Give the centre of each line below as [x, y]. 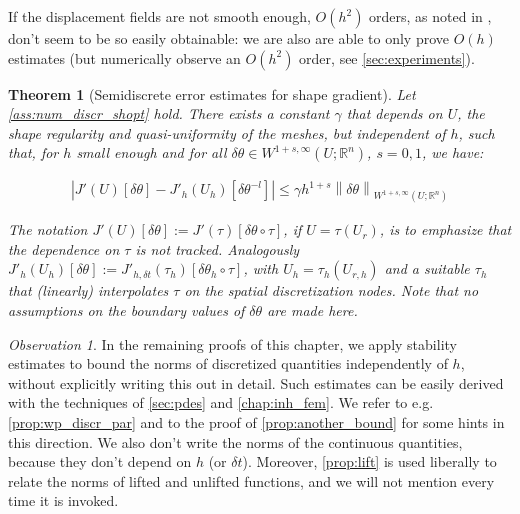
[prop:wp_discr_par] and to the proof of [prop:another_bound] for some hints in [256, 421]
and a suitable [427, 268]
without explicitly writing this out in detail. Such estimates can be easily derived [256, 382]
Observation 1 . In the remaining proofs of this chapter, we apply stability [232, 343]
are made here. [312, 310]
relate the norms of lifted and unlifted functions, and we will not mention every [251, 480]
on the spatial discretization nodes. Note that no [331, 290]
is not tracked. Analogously [217, 248]
